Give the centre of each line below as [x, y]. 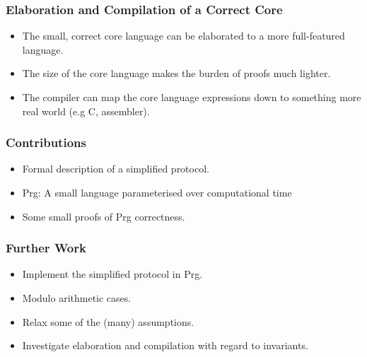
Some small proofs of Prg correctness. [104, 216]
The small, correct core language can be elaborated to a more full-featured [183, 36]
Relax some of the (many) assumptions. [108, 321]
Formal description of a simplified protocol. [116, 169]
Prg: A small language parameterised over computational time [157, 192]
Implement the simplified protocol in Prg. [112, 274]
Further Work [46, 248]
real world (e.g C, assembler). [86, 111]
